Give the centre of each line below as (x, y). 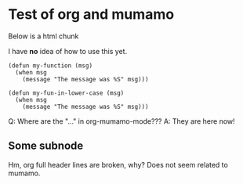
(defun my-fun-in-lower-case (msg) (66, 93)
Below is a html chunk (44, 36)
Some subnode (46, 146)
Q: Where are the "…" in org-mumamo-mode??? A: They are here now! (121, 121)
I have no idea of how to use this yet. (68, 51)
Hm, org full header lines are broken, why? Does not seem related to (118, 164)
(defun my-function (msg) (50, 65)
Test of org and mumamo (91, 14)
